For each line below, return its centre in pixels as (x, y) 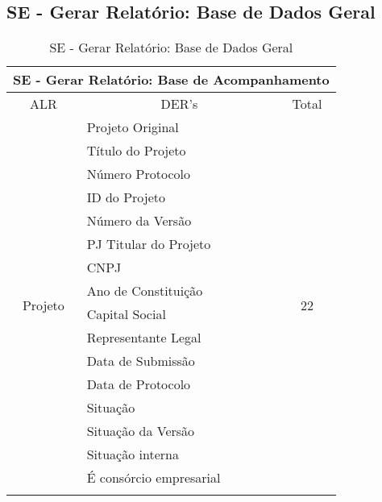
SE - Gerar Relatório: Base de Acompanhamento (171, 80)
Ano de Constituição (145, 291)
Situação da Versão (141, 431)
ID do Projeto (126, 197)
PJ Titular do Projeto (149, 244)
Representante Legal (144, 338)
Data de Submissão (141, 361)
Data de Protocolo (139, 384)
